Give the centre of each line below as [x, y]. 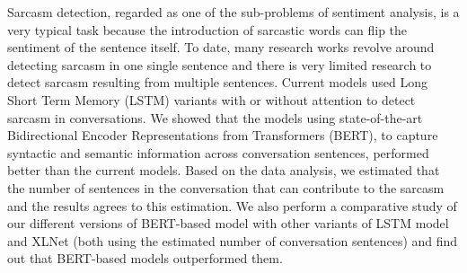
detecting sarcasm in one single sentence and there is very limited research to [220, 64]
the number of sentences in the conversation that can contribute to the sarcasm [226, 187]
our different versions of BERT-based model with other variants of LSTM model [228, 223]
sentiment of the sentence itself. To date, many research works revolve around [221, 47]
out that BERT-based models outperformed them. [145, 258]
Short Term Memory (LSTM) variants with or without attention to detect [211, 99]
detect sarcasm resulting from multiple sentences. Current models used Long [217, 82]
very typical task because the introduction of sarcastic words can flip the [207, 29]
